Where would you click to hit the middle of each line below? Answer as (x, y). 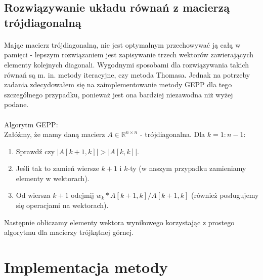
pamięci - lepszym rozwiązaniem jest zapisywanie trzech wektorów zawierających (129, 55)
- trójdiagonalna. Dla (172, 134)
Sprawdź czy (35, 151)
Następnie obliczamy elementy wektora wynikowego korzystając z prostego (119, 222)
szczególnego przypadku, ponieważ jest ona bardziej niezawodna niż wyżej (119, 94)
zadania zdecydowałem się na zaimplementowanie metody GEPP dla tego (118, 84)
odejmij (82, 195)
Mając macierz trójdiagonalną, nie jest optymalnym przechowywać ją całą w (122, 44)
